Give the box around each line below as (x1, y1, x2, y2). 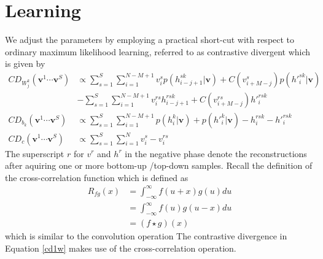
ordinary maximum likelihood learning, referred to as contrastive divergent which (5, 45, 311, 58)
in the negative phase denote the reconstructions (125, 147, 307, 160)
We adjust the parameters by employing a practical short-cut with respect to (5, 33, 295, 46)
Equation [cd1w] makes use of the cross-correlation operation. (5, 241, 236, 254)
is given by (5, 57, 45, 70)
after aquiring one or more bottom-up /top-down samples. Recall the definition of (5, 159, 313, 172)
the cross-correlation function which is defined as (5, 171, 189, 184)
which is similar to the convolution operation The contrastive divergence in (5, 230, 287, 242)
